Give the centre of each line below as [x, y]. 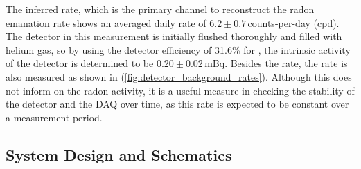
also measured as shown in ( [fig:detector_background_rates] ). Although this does [179, 76]
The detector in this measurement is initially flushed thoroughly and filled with [174, 36]
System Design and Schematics [119, 154]
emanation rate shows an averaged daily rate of [106, 22]
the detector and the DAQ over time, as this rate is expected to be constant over [177, 104]
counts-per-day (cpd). [293, 22]
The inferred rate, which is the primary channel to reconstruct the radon [160, 9]
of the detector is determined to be [80, 63]
